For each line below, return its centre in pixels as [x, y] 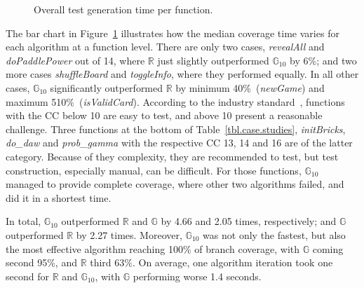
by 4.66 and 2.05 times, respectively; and [249, 221]
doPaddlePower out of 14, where [75, 60]
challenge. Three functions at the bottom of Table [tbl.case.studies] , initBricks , [176, 129]
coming [328, 248]
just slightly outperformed [213, 60]
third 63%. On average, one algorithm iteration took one [211, 262]
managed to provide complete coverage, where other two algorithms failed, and [175, 184]
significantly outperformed [107, 87]
